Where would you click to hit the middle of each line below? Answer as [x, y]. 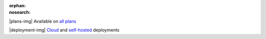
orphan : [17, 6]
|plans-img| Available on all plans [43, 21]
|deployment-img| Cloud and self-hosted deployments [64, 30]
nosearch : [20, 13]
